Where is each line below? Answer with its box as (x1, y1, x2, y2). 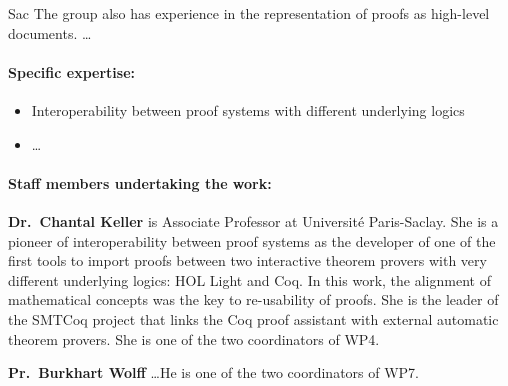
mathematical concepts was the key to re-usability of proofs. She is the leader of (8, 289, 499, 310)
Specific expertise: (8, 61, 136, 82)
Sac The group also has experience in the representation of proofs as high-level (8, 3, 490, 23)
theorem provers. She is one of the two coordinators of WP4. (8, 328, 380, 349)
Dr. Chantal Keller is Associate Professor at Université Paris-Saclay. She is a (8, 210, 499, 231)
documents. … (8, 22, 92, 43)
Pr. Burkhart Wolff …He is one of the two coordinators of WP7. (8, 362, 420, 383)
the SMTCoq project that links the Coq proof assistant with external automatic (8, 308, 499, 329)
